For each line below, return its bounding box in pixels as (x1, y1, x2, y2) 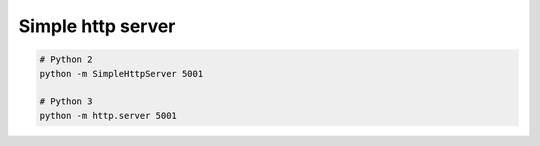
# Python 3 (39, 96, 93, 107)
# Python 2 (39, 54, 93, 65)
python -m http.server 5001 (39, 110, 177, 121)
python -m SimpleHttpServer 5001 (39, 68, 204, 79)
